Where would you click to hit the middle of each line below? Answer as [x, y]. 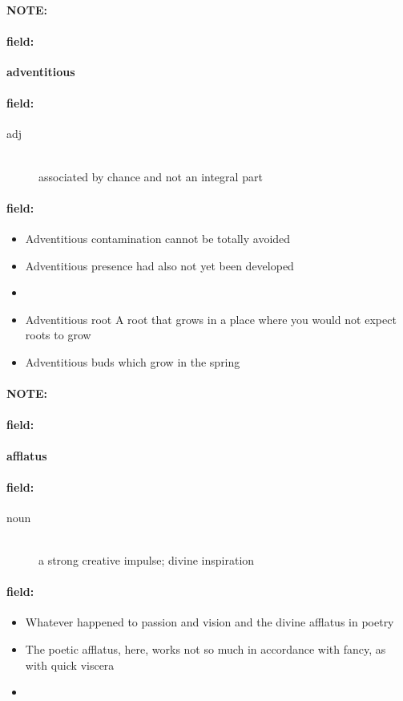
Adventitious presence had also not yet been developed [159, 265]
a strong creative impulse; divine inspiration [147, 560]
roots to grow [58, 335]
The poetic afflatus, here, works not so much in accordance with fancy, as [206, 649]
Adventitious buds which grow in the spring [133, 361]
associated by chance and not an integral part [151, 176]
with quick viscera [70, 665]
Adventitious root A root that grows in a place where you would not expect [211, 319]
